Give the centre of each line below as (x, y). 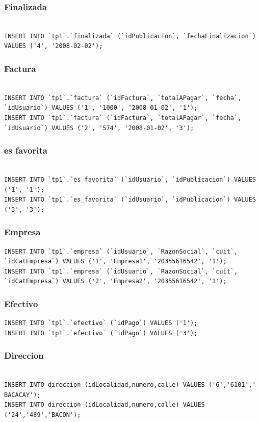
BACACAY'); (22, 395)
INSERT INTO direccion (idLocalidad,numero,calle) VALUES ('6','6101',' (130, 385)
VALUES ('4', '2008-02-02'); (54, 46)
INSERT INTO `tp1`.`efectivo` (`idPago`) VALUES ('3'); (101, 333)
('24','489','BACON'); (43, 415)
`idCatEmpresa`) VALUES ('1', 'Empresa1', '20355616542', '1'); (115, 262)
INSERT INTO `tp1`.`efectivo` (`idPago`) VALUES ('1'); (101, 323)
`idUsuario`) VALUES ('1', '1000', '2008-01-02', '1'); (101, 108)
